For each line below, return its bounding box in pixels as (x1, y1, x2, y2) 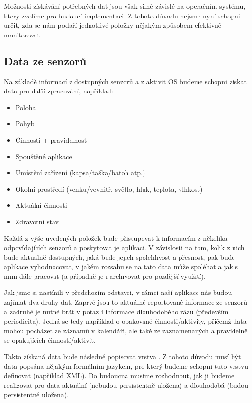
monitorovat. (4, 29, 42, 39)
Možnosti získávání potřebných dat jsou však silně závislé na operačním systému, (4, 1, 246, 11)
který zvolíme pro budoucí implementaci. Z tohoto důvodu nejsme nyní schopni (4, 10, 240, 20)
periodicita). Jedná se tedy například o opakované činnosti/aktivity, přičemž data (4, 316, 247, 326)
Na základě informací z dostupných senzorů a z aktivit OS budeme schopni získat (4, 76, 247, 86)
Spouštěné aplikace (15, 151, 72, 161)
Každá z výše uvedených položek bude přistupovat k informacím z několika (4, 233, 228, 243)
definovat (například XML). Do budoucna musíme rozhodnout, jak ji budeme (4, 370, 234, 381)
